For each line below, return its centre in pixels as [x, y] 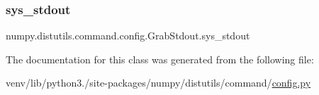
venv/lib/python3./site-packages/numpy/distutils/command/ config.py [158, 83]
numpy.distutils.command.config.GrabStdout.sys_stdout [128, 36]
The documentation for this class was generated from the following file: [160, 59]
